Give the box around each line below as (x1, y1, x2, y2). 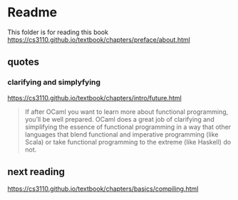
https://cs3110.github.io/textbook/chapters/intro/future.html (7, 93, 182, 102)
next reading (7, 166, 66, 178)
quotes (7, 56, 39, 68)
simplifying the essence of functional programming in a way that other (24, 122, 232, 131)
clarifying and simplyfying (7, 78, 101, 88)
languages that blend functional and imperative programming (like (24, 130, 219, 139)
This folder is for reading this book (7, 28, 109, 36)
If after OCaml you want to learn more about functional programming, (24, 107, 229, 116)
